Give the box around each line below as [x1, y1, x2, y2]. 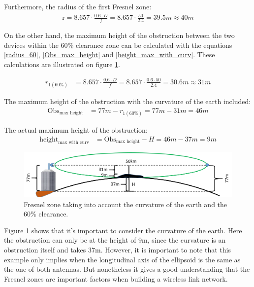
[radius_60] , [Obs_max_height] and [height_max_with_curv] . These [4, 49, 215, 60]
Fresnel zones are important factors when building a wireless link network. [4, 273, 228, 284]
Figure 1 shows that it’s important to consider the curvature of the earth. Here [4, 225, 242, 235]
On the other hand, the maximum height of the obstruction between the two [4, 30, 235, 40]
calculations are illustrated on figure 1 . [4, 59, 120, 69]
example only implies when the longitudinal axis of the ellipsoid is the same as [4, 254, 241, 264]
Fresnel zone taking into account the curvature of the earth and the [24, 199, 227, 209]
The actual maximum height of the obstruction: [4, 124, 148, 135]
